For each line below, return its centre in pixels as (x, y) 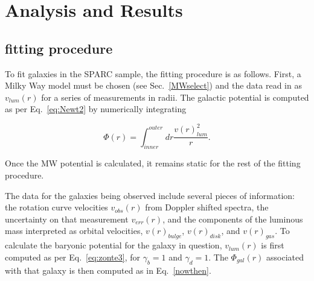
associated (285, 257)
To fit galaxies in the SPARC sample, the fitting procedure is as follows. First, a (153, 73)
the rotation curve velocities (56, 207)
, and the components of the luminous (233, 219)
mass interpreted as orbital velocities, (74, 231)
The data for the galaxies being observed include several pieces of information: (150, 195)
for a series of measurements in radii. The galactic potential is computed (175, 97)
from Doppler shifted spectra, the (207, 207)
